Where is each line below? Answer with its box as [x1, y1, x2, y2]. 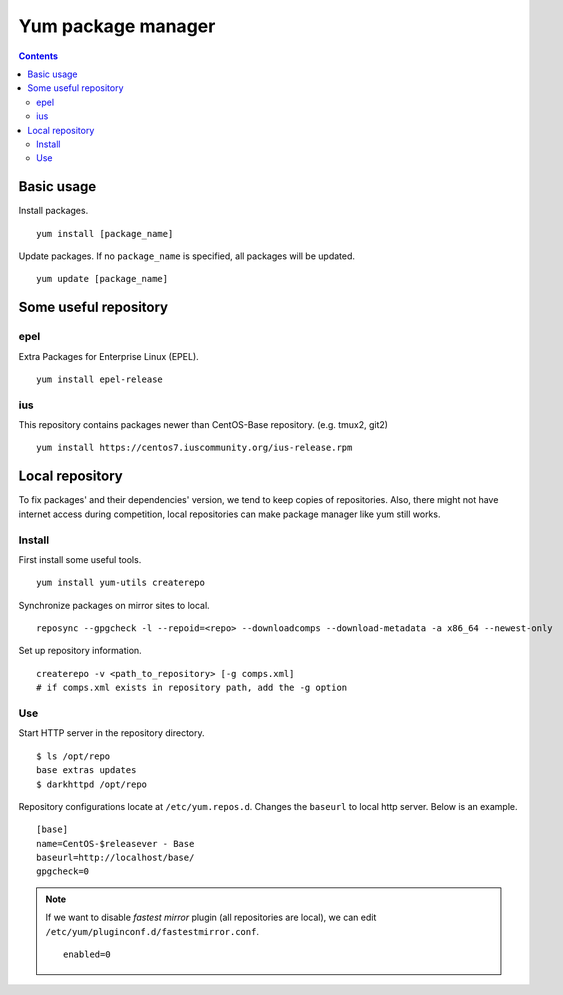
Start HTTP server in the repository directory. [18, 727, 205, 739]
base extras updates [36, 765, 137, 776]
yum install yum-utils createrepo [36, 577, 205, 589]
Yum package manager [18, 15, 216, 37]
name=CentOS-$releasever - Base [36, 838, 195, 849]
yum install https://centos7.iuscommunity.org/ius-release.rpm [36, 442, 353, 454]
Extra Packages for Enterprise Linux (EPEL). [18, 350, 199, 362]
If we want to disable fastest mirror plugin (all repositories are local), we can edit [45, 911, 377, 924]
